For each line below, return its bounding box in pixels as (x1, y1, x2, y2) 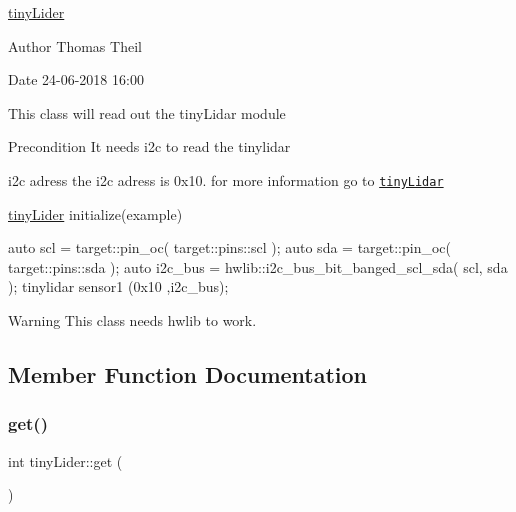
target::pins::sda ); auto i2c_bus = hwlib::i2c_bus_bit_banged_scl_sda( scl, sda (8, 256, 508, 277)
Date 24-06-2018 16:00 (8, 69, 144, 90)
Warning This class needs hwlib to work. (8, 310, 257, 330)
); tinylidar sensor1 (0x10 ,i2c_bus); (8, 276, 229, 297)
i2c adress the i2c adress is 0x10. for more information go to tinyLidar (8, 169, 444, 190)
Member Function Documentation (8, 358, 368, 389)
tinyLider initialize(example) (8, 203, 183, 224)
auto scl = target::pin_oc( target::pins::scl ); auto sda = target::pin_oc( (8, 237, 452, 258)
